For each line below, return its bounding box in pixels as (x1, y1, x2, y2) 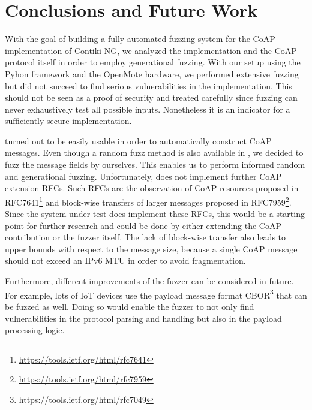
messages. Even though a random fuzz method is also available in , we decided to (5, 146, 304, 159)
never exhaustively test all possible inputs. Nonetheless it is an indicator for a (5, 103, 290, 115)
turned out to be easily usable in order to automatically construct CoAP (5, 134, 272, 147)
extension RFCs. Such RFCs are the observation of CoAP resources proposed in (5, 182, 299, 194)
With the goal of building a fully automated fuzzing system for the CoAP (5, 32, 275, 45)
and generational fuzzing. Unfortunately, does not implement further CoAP (5, 170, 282, 182)
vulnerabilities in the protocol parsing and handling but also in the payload (5, 312, 282, 324)
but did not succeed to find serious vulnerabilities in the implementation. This (5, 79, 292, 92)
